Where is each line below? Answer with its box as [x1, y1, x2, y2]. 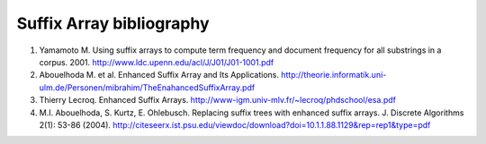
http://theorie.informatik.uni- [280, 70, 387, 80]
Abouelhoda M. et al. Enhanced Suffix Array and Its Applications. [39, 70, 279, 80]
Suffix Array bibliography [16, 13, 211, 33]
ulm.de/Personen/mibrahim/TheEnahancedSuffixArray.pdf [39, 81, 256, 93]
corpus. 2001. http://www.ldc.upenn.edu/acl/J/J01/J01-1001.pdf [39, 56, 274, 67]
